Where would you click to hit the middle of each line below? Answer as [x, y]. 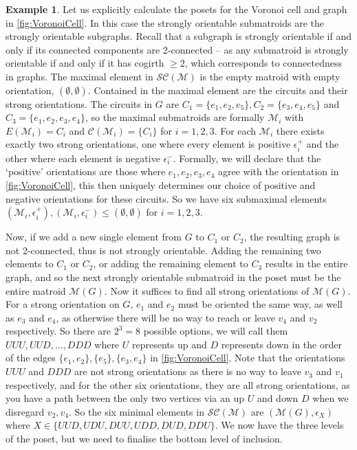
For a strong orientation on [63, 304]
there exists [300, 130]
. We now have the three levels [279, 425]
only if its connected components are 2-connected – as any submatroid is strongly [177, 49]
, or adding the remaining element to [171, 263]
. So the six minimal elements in [137, 411]
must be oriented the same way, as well [260, 304]
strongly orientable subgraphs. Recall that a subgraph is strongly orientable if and [179, 36]
